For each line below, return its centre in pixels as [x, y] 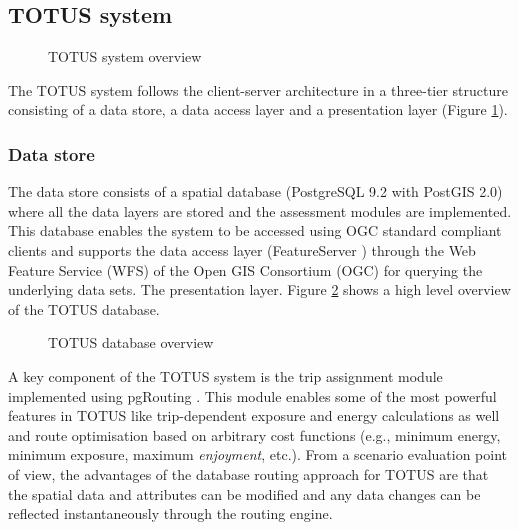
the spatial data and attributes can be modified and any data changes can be [244, 493]
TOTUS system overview [125, 56]
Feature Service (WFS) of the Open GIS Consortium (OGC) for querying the [245, 269]
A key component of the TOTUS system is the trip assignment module [225, 375]
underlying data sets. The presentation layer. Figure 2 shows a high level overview [259, 289]
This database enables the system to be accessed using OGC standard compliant [255, 230]
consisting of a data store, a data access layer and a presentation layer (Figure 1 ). [258, 109]
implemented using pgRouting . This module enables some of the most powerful [252, 395]
